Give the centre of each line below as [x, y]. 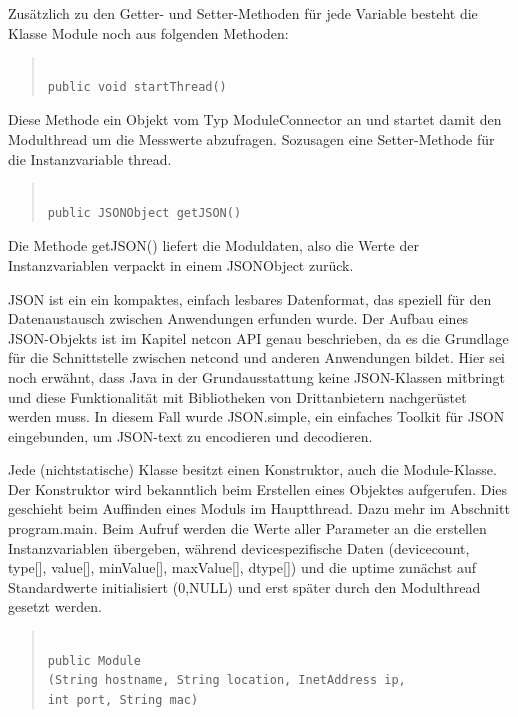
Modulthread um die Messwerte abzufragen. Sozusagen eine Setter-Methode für [251, 138]
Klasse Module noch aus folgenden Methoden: [148, 32]
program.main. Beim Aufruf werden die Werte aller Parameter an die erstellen [247, 528]
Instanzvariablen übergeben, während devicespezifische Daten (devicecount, [239, 547]
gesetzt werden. [55, 606]
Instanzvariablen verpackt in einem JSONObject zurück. [181, 264]
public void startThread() [137, 86]
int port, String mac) [123, 699]
